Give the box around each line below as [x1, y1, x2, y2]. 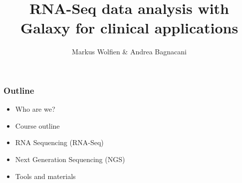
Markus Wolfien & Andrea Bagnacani [72, 46, 187, 57]
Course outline [15, 120, 60, 131]
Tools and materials [15, 171, 76, 181]
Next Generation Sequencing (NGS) [15, 154, 125, 164]
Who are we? [15, 104, 55, 114]
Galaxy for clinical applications [20, 17, 239, 38]
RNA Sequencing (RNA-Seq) [15, 137, 104, 148]
